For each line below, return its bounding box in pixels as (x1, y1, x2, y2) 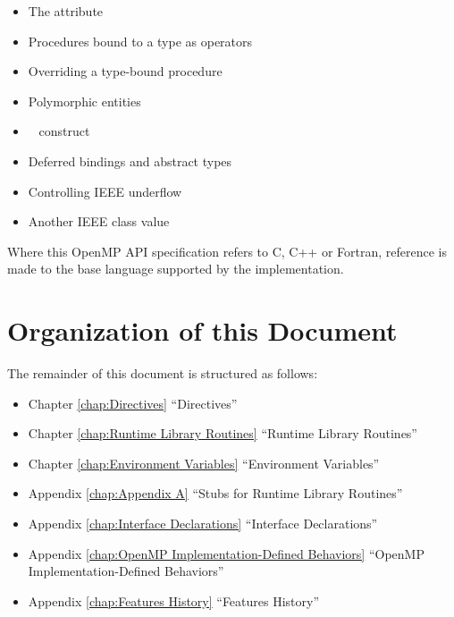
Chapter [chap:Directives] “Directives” (28, 393, 238, 412)
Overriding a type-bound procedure (28, 62, 223, 80)
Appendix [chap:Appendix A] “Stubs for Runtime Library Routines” (28, 484, 403, 503)
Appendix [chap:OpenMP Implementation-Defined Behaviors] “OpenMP (28, 544, 425, 562)
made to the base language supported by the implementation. (7, 259, 344, 278)
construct (38, 122, 90, 140)
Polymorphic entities (28, 91, 141, 110)
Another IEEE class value (28, 212, 170, 231)
